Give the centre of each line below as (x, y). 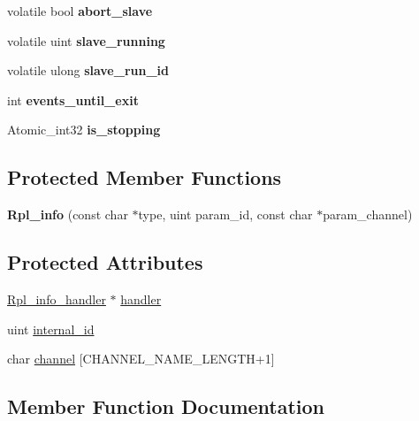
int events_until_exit (73, 100)
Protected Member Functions (145, 177)
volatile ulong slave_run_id (88, 70)
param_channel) (368, 214)
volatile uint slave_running (86, 40)
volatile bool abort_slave (80, 11)
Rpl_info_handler (57, 299)
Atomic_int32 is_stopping (84, 130)
